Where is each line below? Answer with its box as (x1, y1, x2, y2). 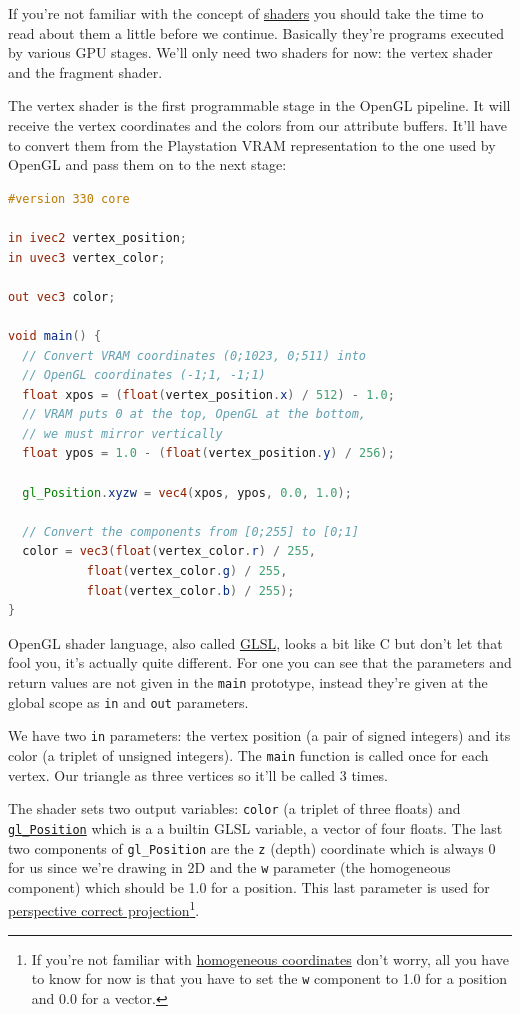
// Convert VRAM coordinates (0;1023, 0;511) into (22, 348, 366, 363)
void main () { (8, 328, 102, 343)
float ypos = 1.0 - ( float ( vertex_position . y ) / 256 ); (22, 446, 395, 461)
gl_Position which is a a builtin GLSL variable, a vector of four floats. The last (8, 817, 503, 838)
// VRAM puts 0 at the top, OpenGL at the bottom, (22, 407, 366, 422)
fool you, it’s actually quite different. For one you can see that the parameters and (8, 652, 512, 673)
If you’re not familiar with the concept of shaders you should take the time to (8, 3, 484, 23)
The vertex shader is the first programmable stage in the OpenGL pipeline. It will (8, 95, 511, 116)
